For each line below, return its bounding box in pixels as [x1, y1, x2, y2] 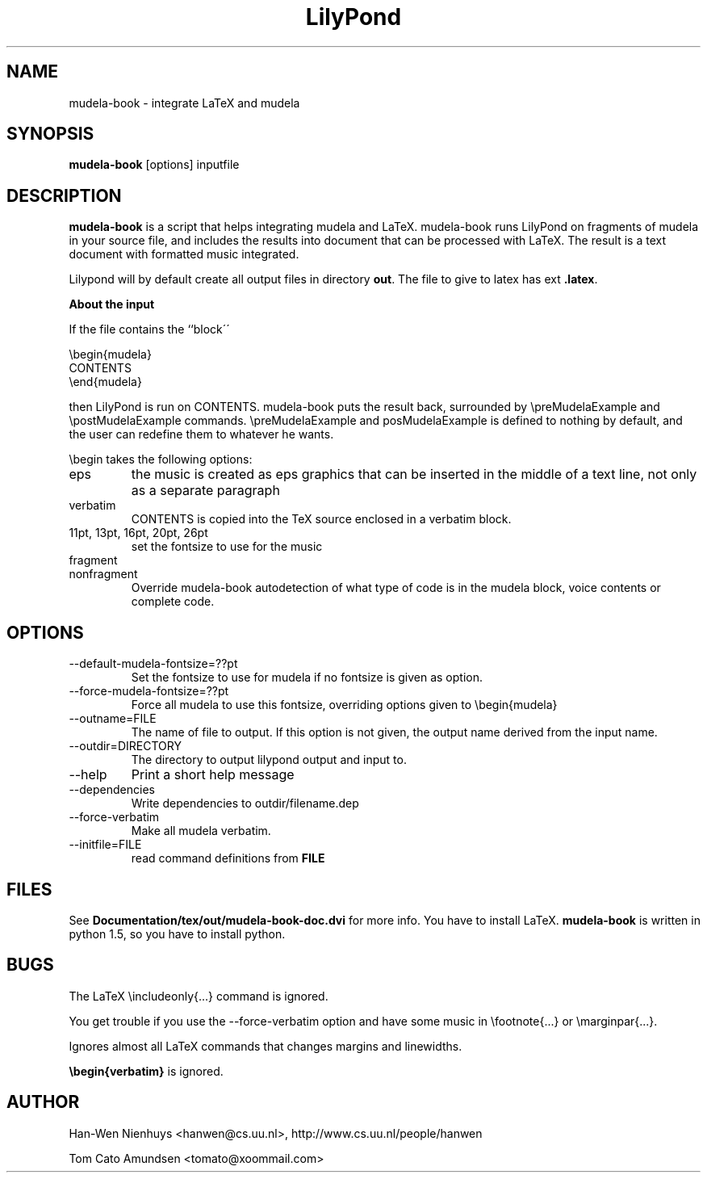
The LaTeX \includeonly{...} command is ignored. [69, 988, 328, 1003]
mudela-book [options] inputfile [69, 157, 240, 172]
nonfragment [69, 567, 138, 581]
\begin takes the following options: [69, 452, 253, 467]
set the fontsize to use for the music [131, 539, 323, 554]
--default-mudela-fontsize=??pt [69, 657, 238, 671]
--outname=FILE [69, 711, 157, 726]
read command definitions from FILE [131, 851, 325, 866]
